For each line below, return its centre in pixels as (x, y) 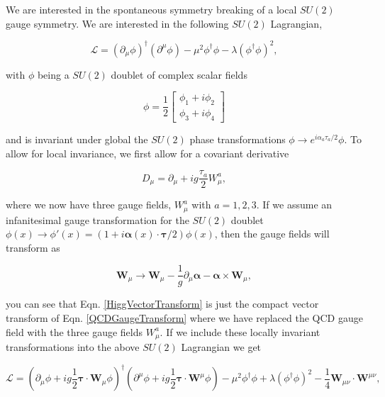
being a (53, 74)
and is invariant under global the (77, 139)
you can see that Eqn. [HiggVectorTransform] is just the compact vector (162, 304)
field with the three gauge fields (74, 331)
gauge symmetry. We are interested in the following (117, 23)
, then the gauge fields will (272, 234)
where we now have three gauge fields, (89, 205)
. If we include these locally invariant (240, 331)
